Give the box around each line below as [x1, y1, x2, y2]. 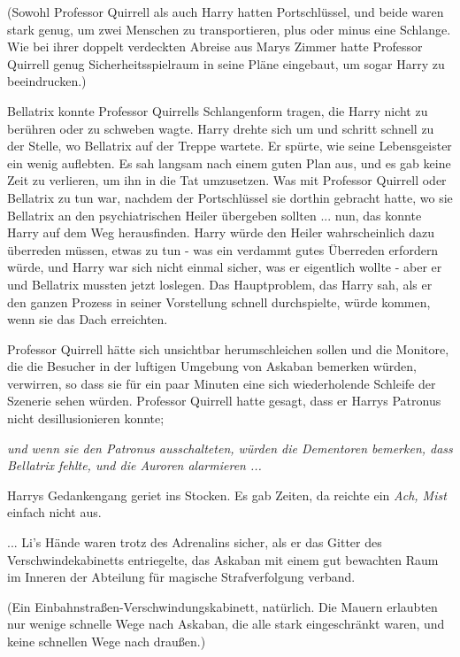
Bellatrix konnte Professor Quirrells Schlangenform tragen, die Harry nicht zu [7, 101, 428, 120]
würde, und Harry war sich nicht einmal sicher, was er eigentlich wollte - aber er [7, 258, 442, 276]
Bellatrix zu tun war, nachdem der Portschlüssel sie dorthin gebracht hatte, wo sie [7, 188, 453, 206]
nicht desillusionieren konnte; [7, 409, 165, 428]
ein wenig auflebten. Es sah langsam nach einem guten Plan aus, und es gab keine [7, 153, 451, 172]
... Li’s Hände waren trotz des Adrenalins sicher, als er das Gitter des [7, 533, 382, 552]
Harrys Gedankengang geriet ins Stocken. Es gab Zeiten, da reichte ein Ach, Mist [7, 485, 447, 504]
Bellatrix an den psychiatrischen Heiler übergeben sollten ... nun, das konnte [7, 205, 422, 224]
